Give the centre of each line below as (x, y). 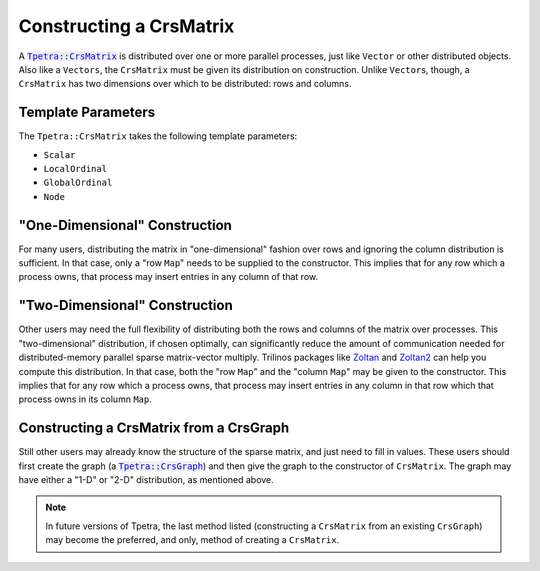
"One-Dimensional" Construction (125, 225)
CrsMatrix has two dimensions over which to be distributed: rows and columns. (185, 84)
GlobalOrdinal (78, 183)
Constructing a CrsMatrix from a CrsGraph (154, 428)
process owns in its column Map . (85, 399)
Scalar (59, 154)
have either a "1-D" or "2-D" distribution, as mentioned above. (146, 480)
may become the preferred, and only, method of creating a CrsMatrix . (192, 540)
